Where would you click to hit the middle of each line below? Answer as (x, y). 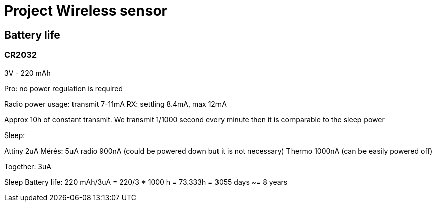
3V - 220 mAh (27, 73)
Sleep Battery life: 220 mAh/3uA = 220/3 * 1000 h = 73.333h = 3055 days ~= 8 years (146, 182)
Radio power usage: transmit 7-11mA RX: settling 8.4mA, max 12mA (115, 104)
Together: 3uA (28, 166)
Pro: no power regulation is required (64, 88)
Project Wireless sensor (86, 11)
